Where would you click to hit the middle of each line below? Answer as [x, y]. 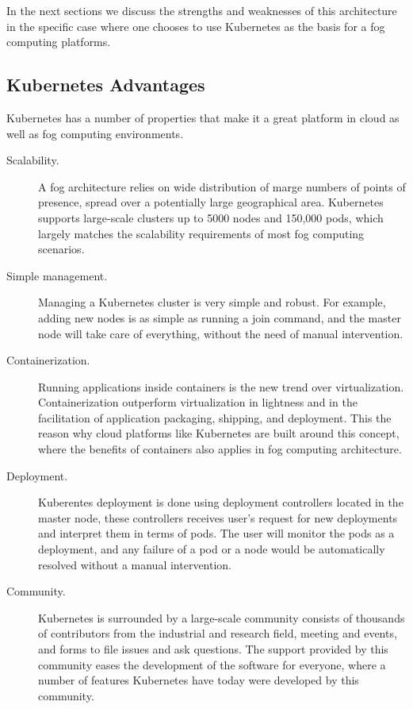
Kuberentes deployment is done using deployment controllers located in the [221, 502]
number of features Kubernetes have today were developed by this [199, 680]
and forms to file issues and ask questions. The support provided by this [213, 649]
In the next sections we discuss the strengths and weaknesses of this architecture [202, 10]
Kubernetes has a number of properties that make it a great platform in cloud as [203, 117]
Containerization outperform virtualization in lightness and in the [198, 402]
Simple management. [57, 275]
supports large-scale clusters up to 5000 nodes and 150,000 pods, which [211, 217]
